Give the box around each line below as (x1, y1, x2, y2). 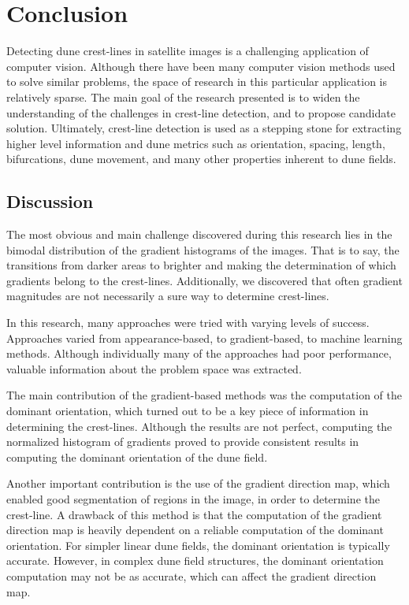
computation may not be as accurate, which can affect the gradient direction (6, 567, 377, 584)
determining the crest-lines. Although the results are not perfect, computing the (6, 418, 392, 434)
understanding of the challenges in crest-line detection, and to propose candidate (6, 104, 396, 121)
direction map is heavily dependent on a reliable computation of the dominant (6, 521, 384, 538)
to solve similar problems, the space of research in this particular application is (6, 73, 387, 90)
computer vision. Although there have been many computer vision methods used (6, 58, 396, 74)
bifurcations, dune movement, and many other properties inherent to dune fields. (6, 150, 396, 167)
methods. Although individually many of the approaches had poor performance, (6, 345, 392, 362)
